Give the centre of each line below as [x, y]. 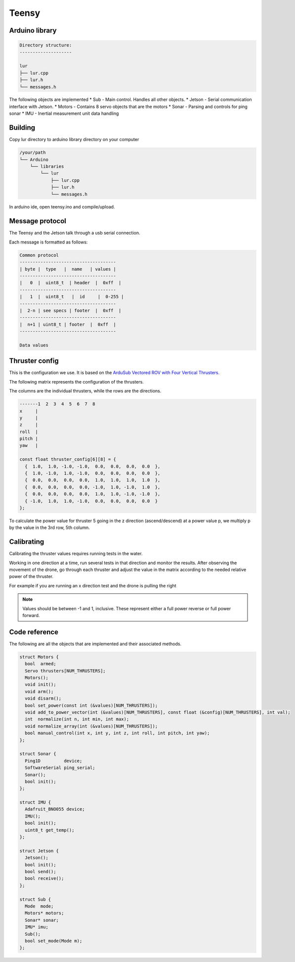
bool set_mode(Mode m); [54, 941]
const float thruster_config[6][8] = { [68, 459]
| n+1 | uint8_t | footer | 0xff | [68, 324]
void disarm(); [43, 698]
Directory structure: [46, 45]
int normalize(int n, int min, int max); [77, 719]
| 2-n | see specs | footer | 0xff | [70, 310]
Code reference [34, 632]
